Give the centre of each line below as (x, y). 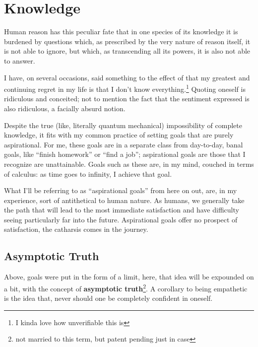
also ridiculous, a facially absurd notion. (65, 108)
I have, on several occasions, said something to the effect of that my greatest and (127, 77)
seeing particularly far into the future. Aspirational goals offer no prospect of (121, 219)
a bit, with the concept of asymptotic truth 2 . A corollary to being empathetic (126, 287)
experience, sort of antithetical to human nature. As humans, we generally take (124, 200)
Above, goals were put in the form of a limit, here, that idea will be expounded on (129, 277)
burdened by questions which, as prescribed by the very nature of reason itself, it (127, 41)
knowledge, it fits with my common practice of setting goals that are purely (119, 135)
